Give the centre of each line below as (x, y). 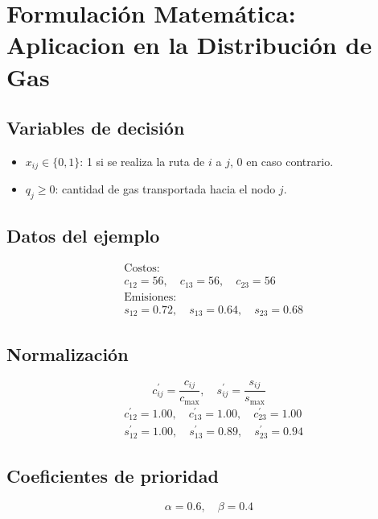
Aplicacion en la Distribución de (189, 45)
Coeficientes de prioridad (113, 476)
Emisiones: (150, 297)
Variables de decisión (96, 128)
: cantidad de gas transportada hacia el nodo (165, 189)
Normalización (68, 353)
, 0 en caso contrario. (281, 161)
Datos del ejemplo (83, 235)
